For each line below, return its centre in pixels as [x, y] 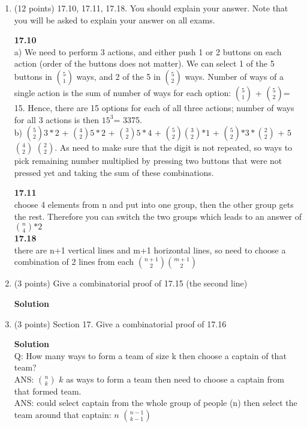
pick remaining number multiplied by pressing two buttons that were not [148, 161]
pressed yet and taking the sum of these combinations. [114, 172]
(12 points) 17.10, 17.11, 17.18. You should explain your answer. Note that [151, 8]
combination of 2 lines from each [74, 262]
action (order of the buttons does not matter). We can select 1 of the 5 [144, 63]
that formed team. [48, 391]
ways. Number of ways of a [234, 76]
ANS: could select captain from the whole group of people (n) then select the [156, 403]
